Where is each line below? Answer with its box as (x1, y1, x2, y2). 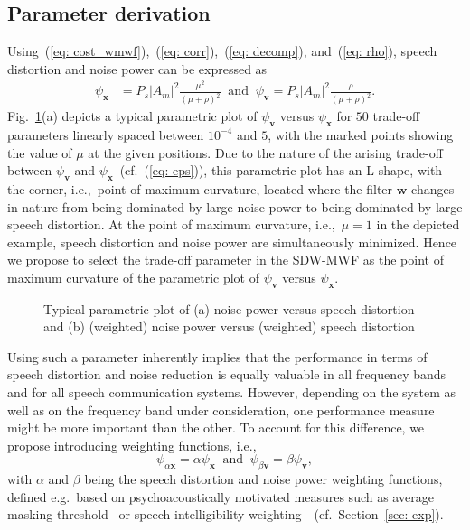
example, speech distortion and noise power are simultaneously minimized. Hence (7, 232, 457, 251)
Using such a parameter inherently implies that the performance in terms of (7, 347, 428, 366)
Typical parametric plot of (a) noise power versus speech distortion (43, 299, 415, 318)
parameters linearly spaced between (7, 125, 204, 144)
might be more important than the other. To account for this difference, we (7, 418, 425, 437)
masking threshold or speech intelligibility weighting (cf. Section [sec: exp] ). (7, 505, 444, 524)
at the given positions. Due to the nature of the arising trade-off (88, 143, 443, 162)
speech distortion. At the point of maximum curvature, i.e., (7, 215, 335, 234)
